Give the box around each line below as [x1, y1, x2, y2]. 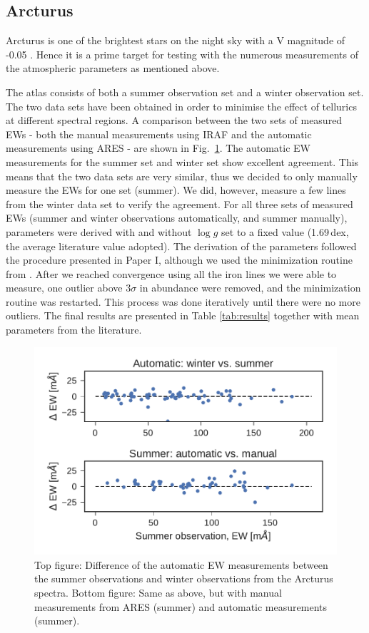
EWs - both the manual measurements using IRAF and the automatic [6, 126, 312, 141]
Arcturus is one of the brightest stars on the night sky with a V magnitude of [6, 33, 345, 48]
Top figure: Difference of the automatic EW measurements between [34, 557, 328, 572]
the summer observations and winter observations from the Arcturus [34, 571, 333, 586]
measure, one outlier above [6, 280, 123, 295]
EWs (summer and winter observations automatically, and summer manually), [6, 210, 348, 225]
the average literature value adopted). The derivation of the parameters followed [6, 238, 357, 253]
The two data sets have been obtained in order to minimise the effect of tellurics [6, 98, 357, 113]
